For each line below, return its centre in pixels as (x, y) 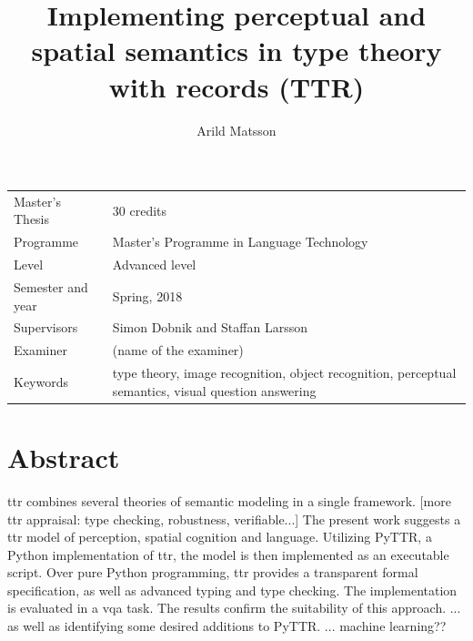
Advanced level (154, 265)
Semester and (51, 286)
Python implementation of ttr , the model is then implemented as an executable (228, 554)
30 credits (140, 210)
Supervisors (46, 327)
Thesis (32, 219)
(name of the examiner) (178, 350)
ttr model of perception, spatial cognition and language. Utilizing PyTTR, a (220, 537)
